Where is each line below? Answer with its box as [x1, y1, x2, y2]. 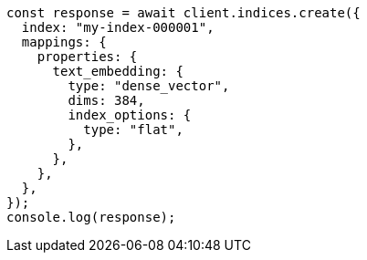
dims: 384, [68, 93, 145, 108]
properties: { [37, 49, 138, 64]
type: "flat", [83, 122, 183, 137]
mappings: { [21, 35, 107, 49]
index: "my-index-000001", [21, 20, 215, 35]
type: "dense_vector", [68, 78, 230, 93]
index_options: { [68, 108, 192, 122]
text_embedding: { [52, 64, 183, 78]
